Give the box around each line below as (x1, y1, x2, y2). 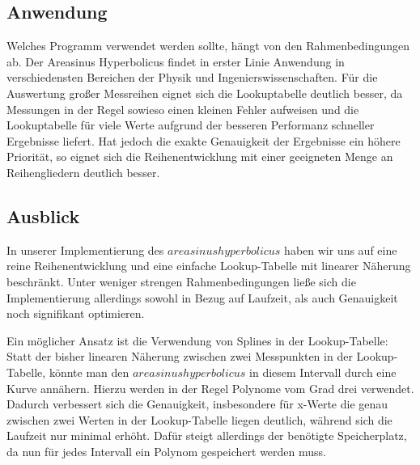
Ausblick (6, 203, 80, 228)
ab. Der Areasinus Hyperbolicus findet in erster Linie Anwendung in (6, 53, 345, 70)
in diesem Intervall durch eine (249, 363, 397, 380)
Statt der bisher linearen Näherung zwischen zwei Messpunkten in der (6, 348, 353, 365)
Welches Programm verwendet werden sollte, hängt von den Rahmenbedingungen (6, 37, 410, 54)
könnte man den (49, 363, 129, 380)
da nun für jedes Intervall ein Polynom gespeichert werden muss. (6, 442, 326, 459)
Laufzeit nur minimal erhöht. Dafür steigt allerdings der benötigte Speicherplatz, (6, 427, 407, 444)
